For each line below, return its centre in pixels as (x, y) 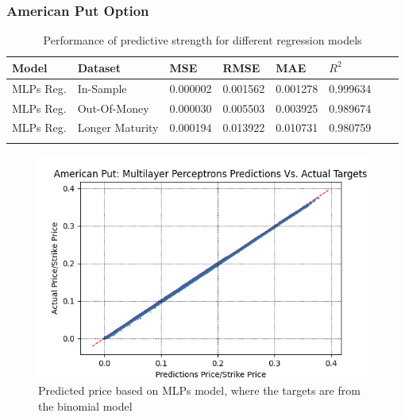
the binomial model (85, 405)
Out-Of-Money (113, 108)
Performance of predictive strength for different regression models (202, 40)
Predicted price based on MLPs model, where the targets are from (199, 390)
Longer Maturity (118, 127)
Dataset (99, 67)
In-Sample (102, 88)
